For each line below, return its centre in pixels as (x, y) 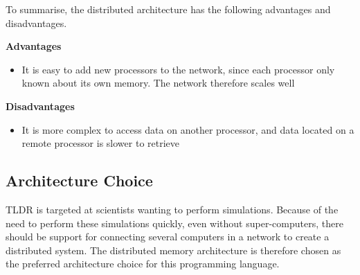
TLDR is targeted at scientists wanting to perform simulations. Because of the (172, 209)
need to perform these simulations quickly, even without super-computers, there (174, 223)
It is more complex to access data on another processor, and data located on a (188, 129)
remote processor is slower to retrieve (101, 143)
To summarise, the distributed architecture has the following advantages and (168, 9)
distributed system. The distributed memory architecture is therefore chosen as (173, 250)
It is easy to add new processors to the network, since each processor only (178, 69)
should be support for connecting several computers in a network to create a (168, 237)
